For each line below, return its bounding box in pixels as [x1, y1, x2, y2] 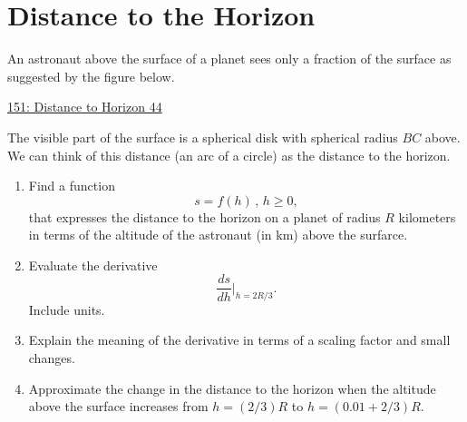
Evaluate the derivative [28, 255, 158, 274]
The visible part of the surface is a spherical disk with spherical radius [7, 127, 398, 146]
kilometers [398, 207, 456, 226]
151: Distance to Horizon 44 [7, 97, 162, 116]
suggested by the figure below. [7, 66, 175, 85]
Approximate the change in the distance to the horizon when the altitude [28, 378, 436, 397]
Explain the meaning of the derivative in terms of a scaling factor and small [28, 330, 451, 349]
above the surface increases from [28, 397, 209, 416]
